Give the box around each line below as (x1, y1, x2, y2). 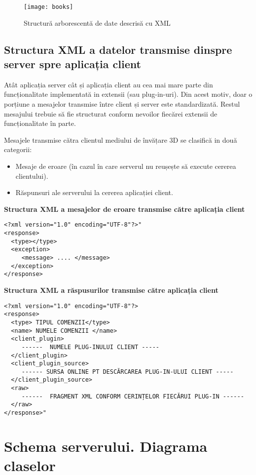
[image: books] (24, 3, 73, 10)
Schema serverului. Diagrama (4, 435, 208, 456)
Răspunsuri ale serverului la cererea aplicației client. (15, 187, 173, 198)
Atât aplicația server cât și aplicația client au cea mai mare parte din (4, 79, 213, 89)
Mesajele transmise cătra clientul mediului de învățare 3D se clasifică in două (4, 134, 237, 145)
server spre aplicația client (4, 56, 141, 72)
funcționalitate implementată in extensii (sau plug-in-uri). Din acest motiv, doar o (4, 89, 253, 99)
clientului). (15, 170, 48, 181)
